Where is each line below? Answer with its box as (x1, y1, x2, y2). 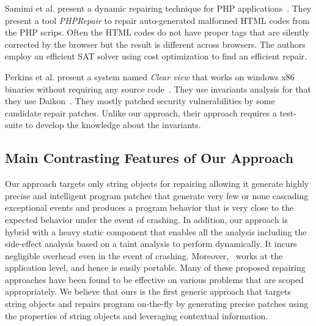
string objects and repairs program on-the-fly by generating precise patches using (5, 297, 309, 310)
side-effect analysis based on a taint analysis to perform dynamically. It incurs (5, 237, 297, 250)
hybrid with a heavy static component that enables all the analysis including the (5, 225, 307, 238)
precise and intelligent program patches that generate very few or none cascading (5, 189, 309, 202)
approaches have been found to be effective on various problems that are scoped (5, 273, 304, 286)
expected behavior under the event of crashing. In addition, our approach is (5, 213, 288, 226)
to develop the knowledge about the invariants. (25, 118, 201, 131)
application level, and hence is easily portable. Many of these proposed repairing (5, 261, 306, 274)
